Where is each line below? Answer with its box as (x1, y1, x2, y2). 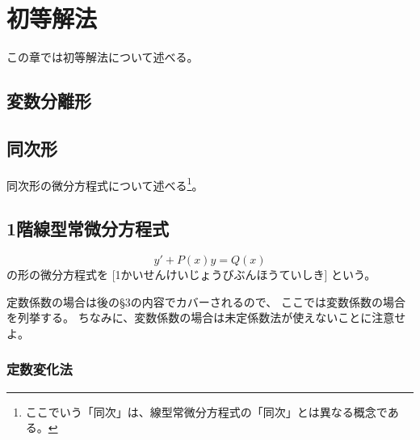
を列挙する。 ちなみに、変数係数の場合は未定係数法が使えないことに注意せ (6, 309, 406, 326)
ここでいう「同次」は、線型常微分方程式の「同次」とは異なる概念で (25, 403, 388, 420)
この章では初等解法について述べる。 (6, 49, 199, 66)
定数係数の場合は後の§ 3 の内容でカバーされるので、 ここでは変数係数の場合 (6, 293, 405, 310)
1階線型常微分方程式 (6, 216, 170, 241)
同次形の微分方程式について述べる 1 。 (6, 174, 204, 193)
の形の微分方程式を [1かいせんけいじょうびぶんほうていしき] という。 (6, 266, 376, 283)
